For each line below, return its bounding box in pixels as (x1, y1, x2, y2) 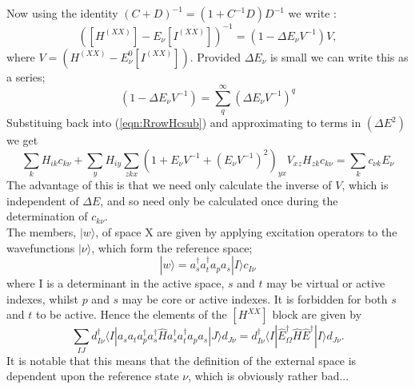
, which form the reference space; (91, 239, 253, 256)
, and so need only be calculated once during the (100, 192, 338, 208)
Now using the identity (6, 5, 118, 21)
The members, (6, 224, 77, 240)
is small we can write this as (269, 48, 409, 65)
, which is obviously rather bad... (188, 367, 349, 384)
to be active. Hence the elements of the (35, 306, 227, 323)
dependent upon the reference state (6, 367, 179, 384)
